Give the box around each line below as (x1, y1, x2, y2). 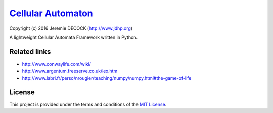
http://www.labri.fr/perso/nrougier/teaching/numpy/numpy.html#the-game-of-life (22, 75, 192, 81)
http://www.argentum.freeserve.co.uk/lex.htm (22, 68, 118, 74)
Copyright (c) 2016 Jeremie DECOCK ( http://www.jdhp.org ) (9, 25, 133, 31)
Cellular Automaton (9, 8, 93, 19)
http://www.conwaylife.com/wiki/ (22, 61, 91, 67)
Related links (9, 47, 51, 56)
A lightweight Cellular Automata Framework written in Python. (9, 34, 138, 40)
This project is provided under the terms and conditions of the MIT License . (9, 101, 167, 107)
